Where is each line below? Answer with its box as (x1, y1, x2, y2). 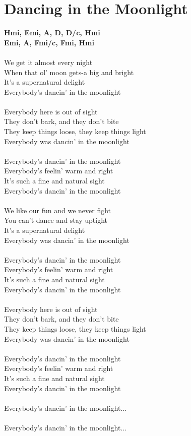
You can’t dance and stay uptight (4, 215, 108, 225)
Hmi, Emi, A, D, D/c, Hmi (4, 27, 100, 38)
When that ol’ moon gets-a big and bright (4, 67, 134, 77)
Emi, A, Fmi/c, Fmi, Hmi (4, 37, 94, 47)
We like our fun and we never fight (4, 205, 111, 215)
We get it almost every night (4, 56, 93, 67)
